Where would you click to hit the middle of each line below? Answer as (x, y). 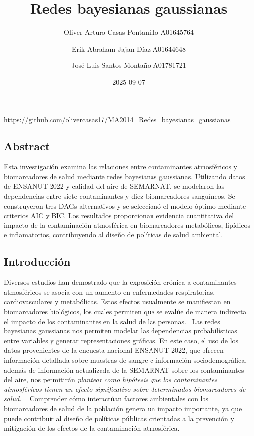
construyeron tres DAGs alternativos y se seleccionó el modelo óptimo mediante (125, 205)
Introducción (37, 261)
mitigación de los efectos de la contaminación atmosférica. (92, 428)
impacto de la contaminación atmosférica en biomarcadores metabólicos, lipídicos (127, 225)
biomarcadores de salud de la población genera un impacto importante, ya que (123, 408)
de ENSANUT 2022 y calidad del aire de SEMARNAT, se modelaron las (114, 186)
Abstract (27, 146)
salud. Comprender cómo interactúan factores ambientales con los (106, 399)
